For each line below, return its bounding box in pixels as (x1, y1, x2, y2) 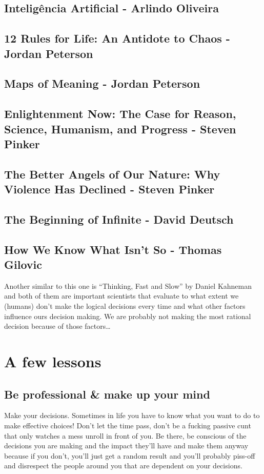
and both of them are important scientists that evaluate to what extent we (4, 290, 239, 301)
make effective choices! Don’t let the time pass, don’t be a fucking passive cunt (4, 420, 251, 430)
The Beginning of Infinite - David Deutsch (4, 211, 234, 227)
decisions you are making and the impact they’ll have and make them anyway (4, 440, 249, 451)
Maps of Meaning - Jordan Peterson (4, 75, 200, 91)
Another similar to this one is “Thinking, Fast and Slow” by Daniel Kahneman (4, 280, 252, 291)
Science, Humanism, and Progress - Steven (4, 121, 236, 136)
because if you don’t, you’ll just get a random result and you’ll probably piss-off (4, 450, 255, 461)
